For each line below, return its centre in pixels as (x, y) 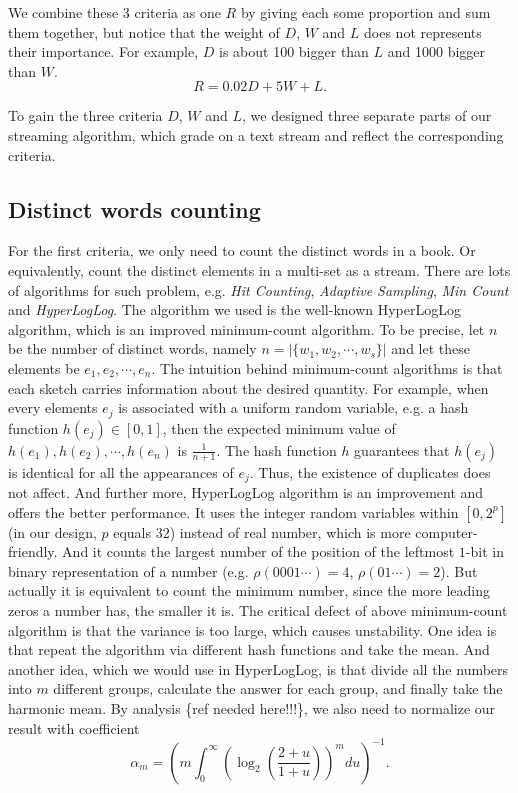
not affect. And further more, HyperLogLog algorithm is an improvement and (246, 492)
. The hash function (276, 449)
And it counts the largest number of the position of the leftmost (258, 551)
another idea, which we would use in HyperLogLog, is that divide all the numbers (258, 668)
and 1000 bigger (436, 51)
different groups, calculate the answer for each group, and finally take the (278, 688)
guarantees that (402, 449)
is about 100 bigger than (294, 51)
